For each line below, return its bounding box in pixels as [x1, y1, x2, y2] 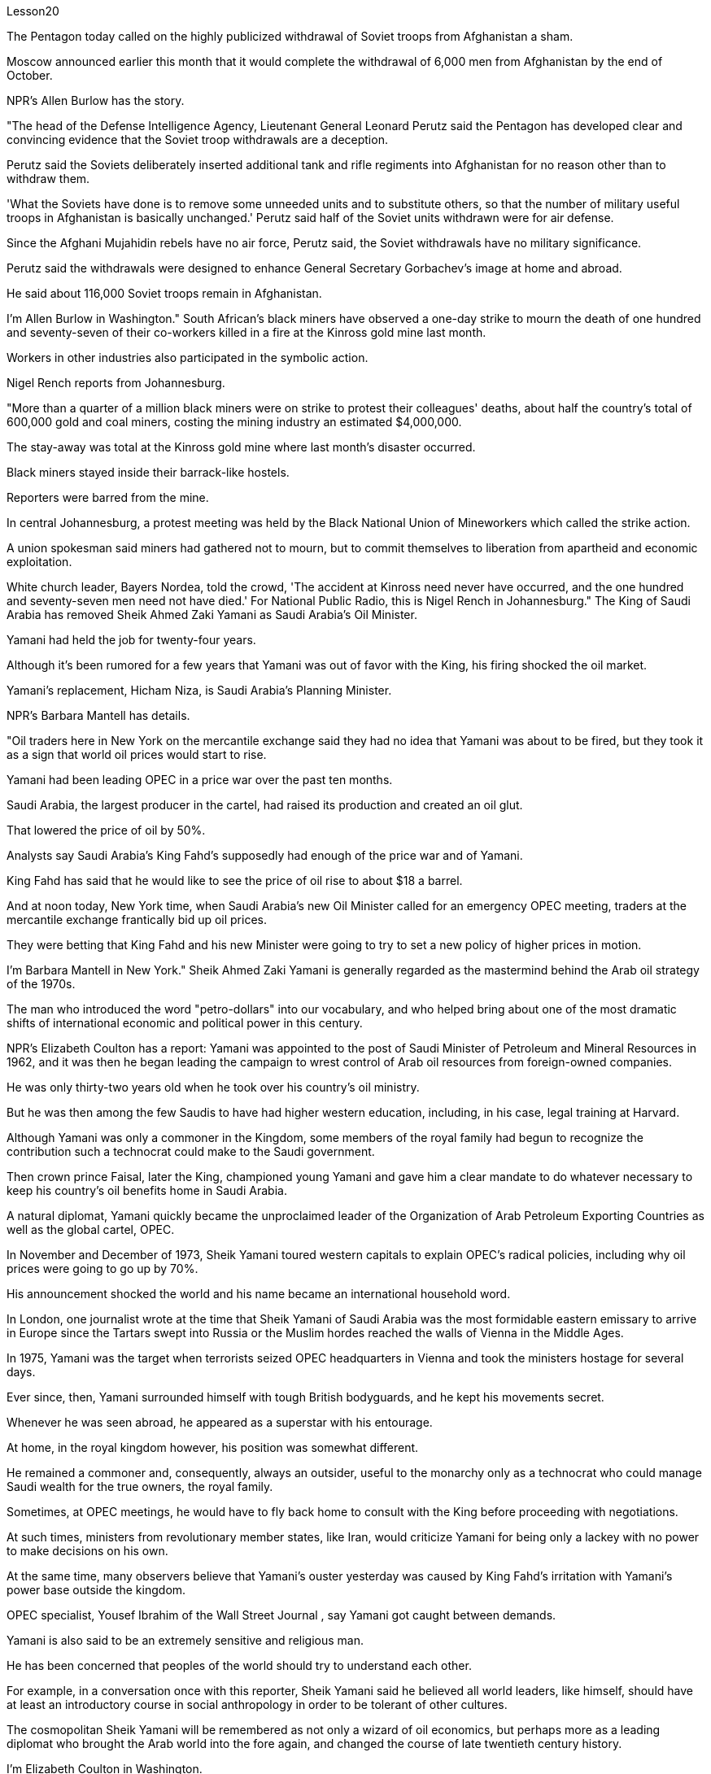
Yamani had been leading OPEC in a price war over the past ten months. [7, 773, 393, 787]
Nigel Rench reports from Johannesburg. [7, 376, 225, 390]
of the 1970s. [7, 977, 76, 991]
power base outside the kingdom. [7, 1583, 186, 1597]
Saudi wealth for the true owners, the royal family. [7, 1480, 273, 1493]
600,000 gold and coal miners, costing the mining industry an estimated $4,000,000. [7, 415, 462, 429]
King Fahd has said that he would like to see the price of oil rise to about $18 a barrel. [7, 874, 463, 887]
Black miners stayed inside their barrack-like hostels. [7, 465, 290, 479]
